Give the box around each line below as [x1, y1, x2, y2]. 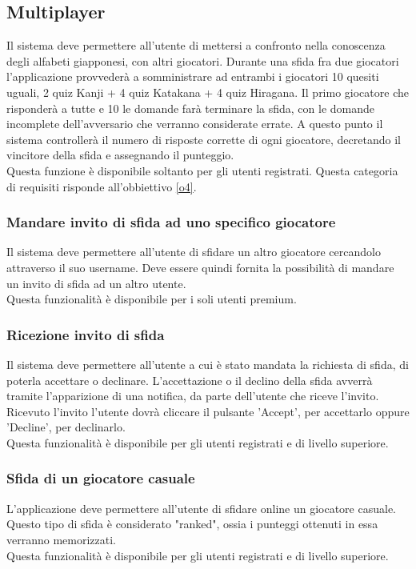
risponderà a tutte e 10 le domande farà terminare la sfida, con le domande [6, 99, 375, 116]
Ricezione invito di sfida [6, 324, 165, 344]
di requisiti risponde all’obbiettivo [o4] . [6, 178, 197, 194]
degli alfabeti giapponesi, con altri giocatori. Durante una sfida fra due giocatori [6, 52, 399, 69]
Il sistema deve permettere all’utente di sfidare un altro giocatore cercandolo [6, 243, 381, 260]
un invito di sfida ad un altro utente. [6, 274, 186, 291]
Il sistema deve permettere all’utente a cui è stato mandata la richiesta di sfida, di [6, 355, 409, 372]
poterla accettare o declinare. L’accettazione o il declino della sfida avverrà [6, 371, 373, 388]
